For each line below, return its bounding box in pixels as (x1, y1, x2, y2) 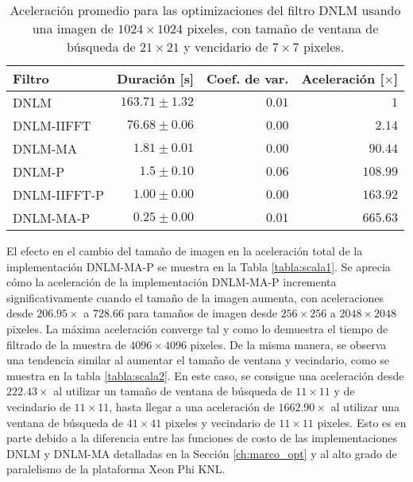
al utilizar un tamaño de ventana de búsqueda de (53, 383, 292, 399)
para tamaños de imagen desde (127, 305, 277, 321)
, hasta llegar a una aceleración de (109, 398, 275, 414)
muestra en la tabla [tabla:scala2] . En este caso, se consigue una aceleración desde (6, 367, 404, 383)
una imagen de (32, 19, 114, 37)
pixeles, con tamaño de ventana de (187, 19, 379, 37)
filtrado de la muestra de (6, 336, 126, 352)
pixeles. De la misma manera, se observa (190, 336, 387, 352)
